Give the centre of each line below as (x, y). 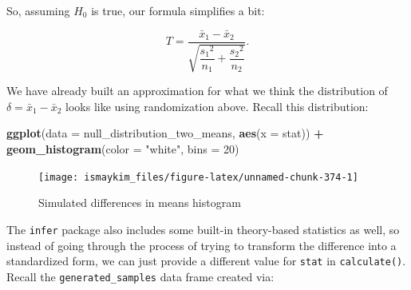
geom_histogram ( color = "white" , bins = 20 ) (123, 149)
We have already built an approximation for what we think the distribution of (197, 91)
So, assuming (38, 10)
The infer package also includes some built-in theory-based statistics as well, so (203, 229)
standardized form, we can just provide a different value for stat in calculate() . (206, 261)
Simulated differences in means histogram (140, 203)
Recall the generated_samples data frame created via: (140, 276)
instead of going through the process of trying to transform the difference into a (202, 245)
